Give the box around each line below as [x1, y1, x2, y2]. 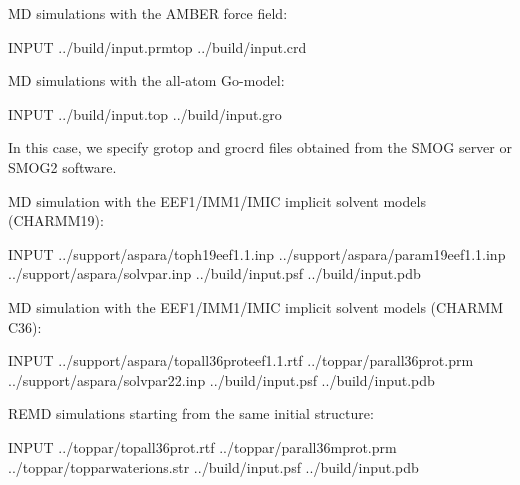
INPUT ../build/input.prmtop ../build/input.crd [8, 36, 307, 57]
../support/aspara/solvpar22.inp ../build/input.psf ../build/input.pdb [8, 369, 435, 390]
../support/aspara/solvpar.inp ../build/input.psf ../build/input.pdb [8, 263, 421, 284]
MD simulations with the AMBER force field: [8, 3, 288, 23]
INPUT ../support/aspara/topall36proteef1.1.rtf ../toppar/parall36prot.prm [8, 350, 474, 371]
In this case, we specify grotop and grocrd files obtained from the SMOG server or [8, 137, 512, 158]
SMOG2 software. [8, 156, 117, 177]
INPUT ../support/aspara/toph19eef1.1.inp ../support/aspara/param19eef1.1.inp [8, 243, 506, 264]
